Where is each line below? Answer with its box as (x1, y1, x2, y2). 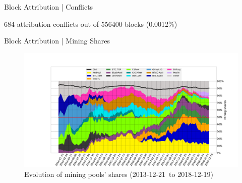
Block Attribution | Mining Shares (4, 35, 110, 46)
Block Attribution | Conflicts (4, 2, 93, 12)
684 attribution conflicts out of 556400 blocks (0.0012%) (4, 18, 177, 29)
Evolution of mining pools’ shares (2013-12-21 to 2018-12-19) (24, 169, 213, 179)
